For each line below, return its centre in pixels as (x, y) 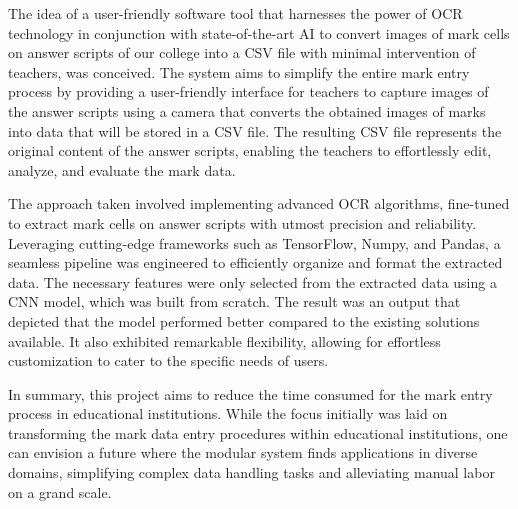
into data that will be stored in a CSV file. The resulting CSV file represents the (255, 130)
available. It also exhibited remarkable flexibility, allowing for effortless (224, 340)
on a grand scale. (60, 491)
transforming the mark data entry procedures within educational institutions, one (258, 432)
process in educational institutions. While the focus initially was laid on (228, 413)
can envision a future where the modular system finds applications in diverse (243, 452)
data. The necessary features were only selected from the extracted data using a (252, 281)
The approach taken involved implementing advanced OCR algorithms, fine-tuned (259, 203)
